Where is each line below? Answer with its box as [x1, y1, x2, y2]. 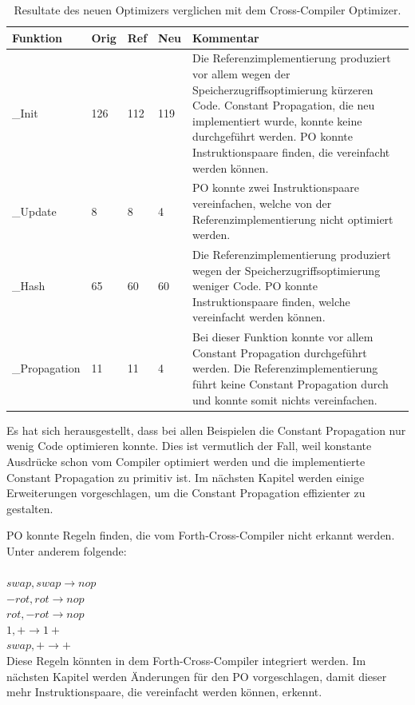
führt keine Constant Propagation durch [192, 376, 389, 392]
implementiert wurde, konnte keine [192, 112, 362, 129]
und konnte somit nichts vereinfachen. [192, 391, 377, 408]
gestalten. [6, 500, 53, 516]
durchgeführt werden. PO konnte [192, 128, 354, 145]
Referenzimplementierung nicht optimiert [192, 210, 393, 227]
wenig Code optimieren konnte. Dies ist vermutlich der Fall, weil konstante [6, 437, 372, 454]
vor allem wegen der [192, 66, 290, 82]
